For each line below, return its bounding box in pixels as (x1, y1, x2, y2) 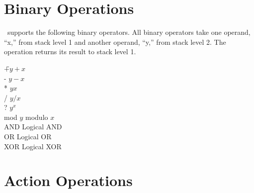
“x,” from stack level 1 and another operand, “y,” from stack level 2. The (4, 36, 226, 47)
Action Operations (4, 170, 133, 191)
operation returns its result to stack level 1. (4, 46, 136, 57)
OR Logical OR (4, 131, 52, 142)
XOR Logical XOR (4, 141, 62, 151)
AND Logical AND (4, 121, 62, 132)
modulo (25, 111, 48, 122)
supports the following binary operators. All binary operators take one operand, (7, 27, 251, 37)
